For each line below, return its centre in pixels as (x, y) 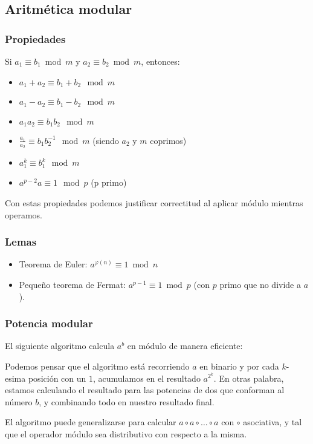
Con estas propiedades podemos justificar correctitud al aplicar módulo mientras (154, 202)
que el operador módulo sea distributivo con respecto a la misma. (126, 433)
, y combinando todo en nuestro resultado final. (127, 401)
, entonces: (160, 61)
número (19, 401)
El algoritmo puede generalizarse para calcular (91, 422)
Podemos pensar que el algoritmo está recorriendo (97, 366)
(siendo (106, 140)
